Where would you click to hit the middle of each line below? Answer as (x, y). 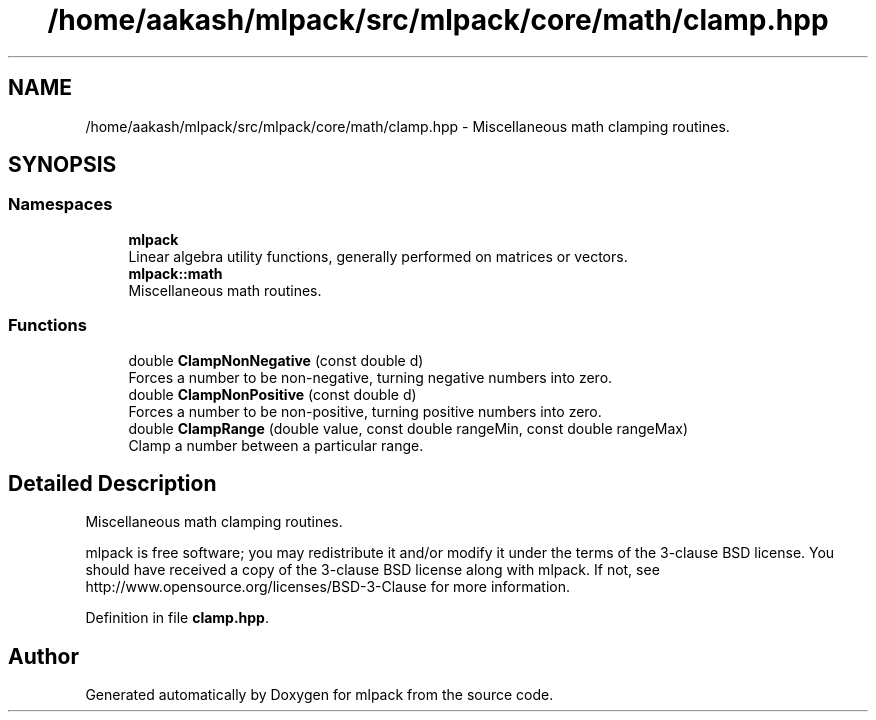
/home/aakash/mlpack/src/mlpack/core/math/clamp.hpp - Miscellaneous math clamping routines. (407, 126)
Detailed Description (112, 483)
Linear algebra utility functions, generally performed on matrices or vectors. (378, 256)
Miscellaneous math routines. (225, 290)
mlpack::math (175, 273)
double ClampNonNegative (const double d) (276, 360)
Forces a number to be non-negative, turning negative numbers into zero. (370, 377)
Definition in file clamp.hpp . (177, 618)
